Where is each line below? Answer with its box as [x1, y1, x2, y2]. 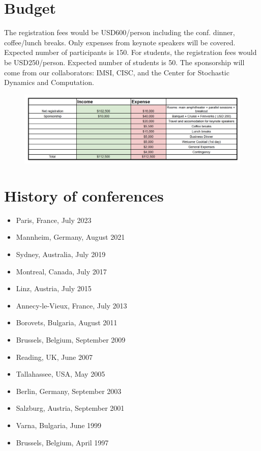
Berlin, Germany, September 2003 [16, 385, 122, 396]
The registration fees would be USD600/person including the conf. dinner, [4, 27, 235, 38]
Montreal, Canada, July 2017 [16, 266, 107, 276]
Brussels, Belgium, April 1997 [16, 437, 109, 447]
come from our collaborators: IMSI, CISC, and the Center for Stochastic [4, 67, 229, 77]
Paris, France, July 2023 [16, 214, 92, 225]
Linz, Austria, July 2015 [16, 283, 92, 294]
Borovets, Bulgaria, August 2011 [16, 317, 118, 328]
